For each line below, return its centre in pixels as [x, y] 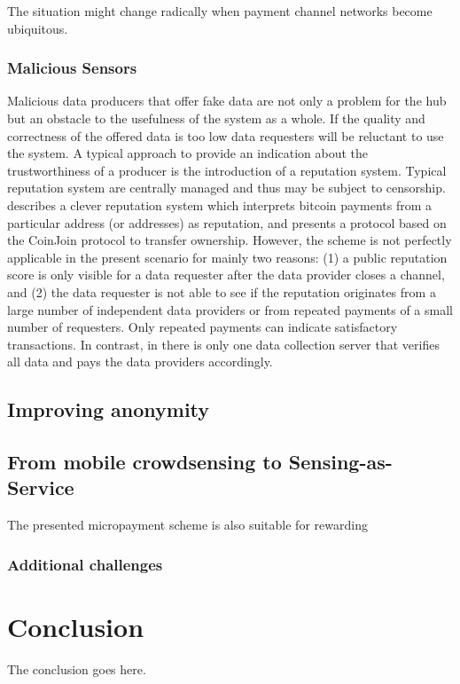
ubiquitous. [38, 28]
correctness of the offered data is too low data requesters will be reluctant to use [226, 135]
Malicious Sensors [72, 68]
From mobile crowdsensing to [144, 462]
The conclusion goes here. [77, 668]
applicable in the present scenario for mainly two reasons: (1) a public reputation [227, 257]
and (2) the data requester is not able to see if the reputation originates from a [222, 291]
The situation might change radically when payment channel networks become [220, 11]
